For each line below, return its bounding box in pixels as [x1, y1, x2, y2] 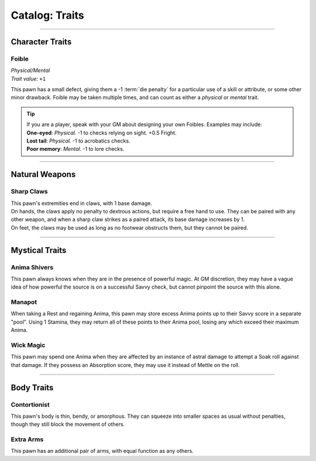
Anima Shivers [11, 263, 54, 271]
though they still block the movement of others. [11, 421, 125, 428]
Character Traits [11, 37, 72, 47]
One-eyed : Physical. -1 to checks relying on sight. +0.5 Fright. [26, 129, 177, 136]
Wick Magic [11, 341, 46, 349]
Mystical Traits [11, 245, 67, 255]
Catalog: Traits [11, 9, 84, 22]
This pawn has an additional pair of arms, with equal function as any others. [11, 448, 194, 455]
